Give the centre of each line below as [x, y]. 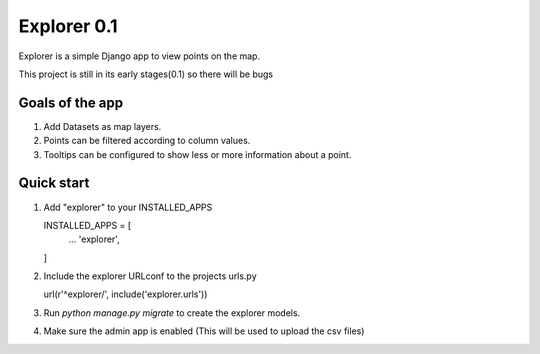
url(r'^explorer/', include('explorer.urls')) [125, 294]
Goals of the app [71, 102]
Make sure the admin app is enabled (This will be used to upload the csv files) [204, 331]
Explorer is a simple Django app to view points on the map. [139, 56]
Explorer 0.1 [68, 26]
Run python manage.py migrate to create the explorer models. [172, 312]
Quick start [54, 183]
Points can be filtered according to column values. [147, 141]
